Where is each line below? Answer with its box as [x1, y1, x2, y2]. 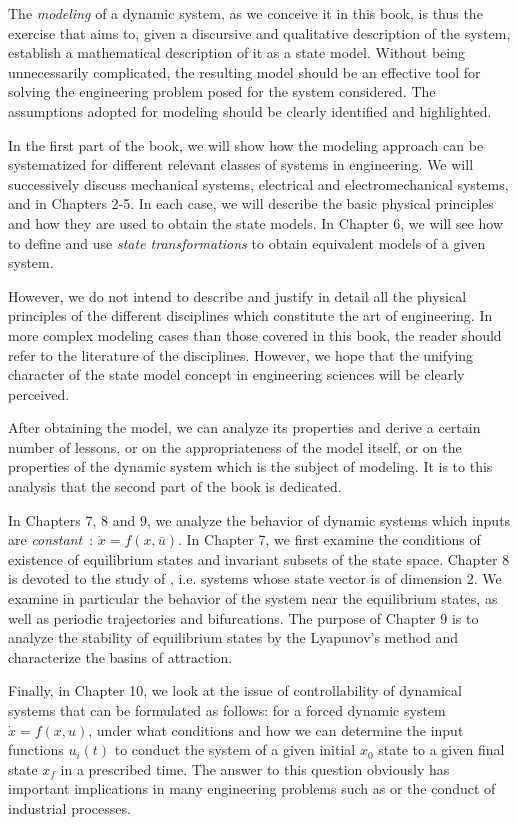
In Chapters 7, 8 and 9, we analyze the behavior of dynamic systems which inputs [8, 509, 511, 530]
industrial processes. [8, 797, 131, 818]
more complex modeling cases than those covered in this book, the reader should [8, 324, 502, 345]
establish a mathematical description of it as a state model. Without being [8, 42, 465, 63]
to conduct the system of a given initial [114, 739, 356, 760]
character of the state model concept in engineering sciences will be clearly [8, 364, 465, 385]
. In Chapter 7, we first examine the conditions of [178, 529, 481, 550]
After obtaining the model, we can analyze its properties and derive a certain [8, 417, 481, 438]
